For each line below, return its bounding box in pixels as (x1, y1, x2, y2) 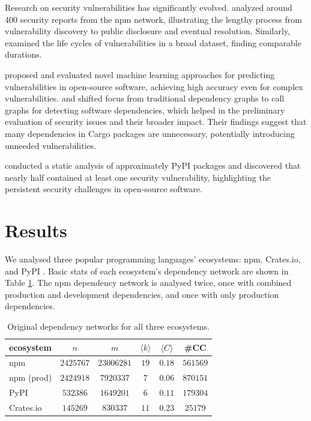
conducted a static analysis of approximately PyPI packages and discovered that (5, 159, 301, 172)
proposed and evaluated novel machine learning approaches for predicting (5, 68, 275, 80)
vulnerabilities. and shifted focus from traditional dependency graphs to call (5, 92, 285, 104)
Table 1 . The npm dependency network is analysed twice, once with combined (5, 276, 292, 289)
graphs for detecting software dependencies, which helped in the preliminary (5, 103, 285, 116)
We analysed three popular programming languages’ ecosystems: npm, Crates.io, (5, 253, 301, 265)
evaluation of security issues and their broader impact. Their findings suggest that (5, 115, 307, 128)
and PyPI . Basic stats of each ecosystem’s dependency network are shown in (5, 264, 289, 277)
